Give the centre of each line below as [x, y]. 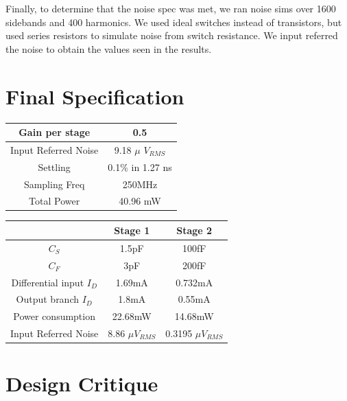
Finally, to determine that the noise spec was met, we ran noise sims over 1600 [171, 8]
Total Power [55, 201]
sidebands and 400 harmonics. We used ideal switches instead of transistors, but [174, 22]
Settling [54, 167]
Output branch [48, 299]
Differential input [48, 282]
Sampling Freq [54, 184]
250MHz [140, 184]
